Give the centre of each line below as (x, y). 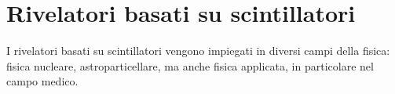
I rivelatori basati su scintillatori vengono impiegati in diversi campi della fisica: (198, 51)
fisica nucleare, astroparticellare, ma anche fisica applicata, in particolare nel (190, 65)
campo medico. (42, 81)
